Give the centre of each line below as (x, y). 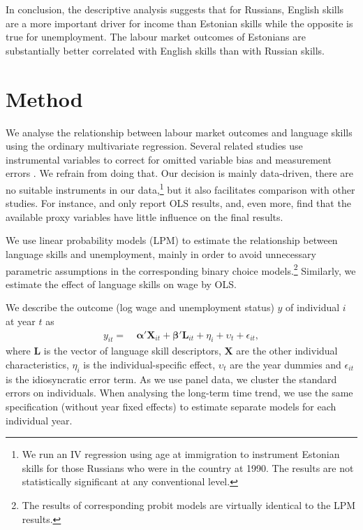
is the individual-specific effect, (149, 364)
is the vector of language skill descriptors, (132, 351)
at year (21, 321)
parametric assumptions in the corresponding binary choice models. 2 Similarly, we (181, 269)
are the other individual (287, 351)
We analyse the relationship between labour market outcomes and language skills (179, 132)
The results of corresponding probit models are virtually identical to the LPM (189, 504)
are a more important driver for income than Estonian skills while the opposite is (179, 23)
